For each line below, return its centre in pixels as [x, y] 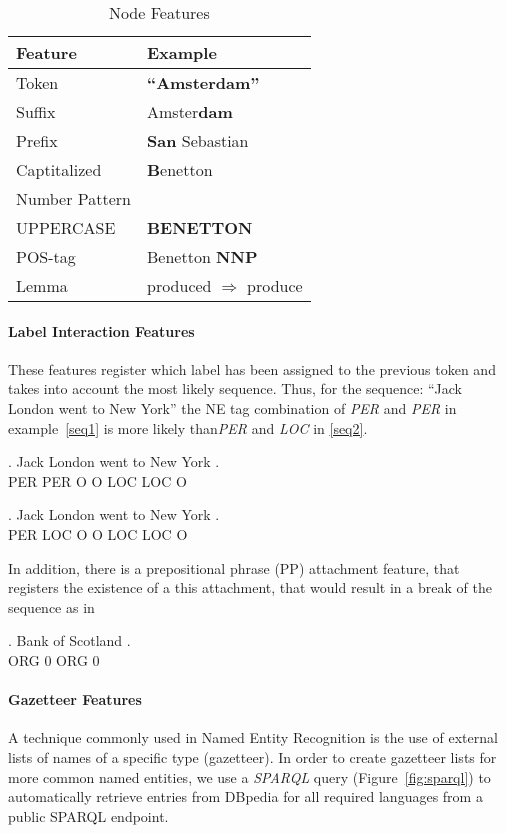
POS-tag [46, 256]
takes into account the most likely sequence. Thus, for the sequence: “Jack [235, 388]
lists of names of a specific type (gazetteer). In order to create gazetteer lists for [252, 756]
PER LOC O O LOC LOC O [98, 533]
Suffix [36, 111]
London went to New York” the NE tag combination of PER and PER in [232, 407]
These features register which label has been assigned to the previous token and [252, 368]
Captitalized [59, 169]
